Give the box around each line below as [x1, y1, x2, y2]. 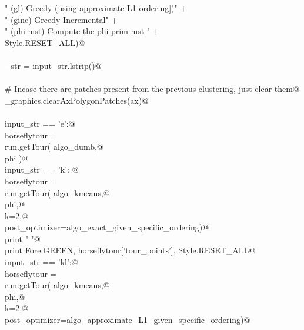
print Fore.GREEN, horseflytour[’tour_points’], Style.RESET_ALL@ [5, 244, 256, 256]
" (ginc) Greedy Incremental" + [5, 13, 118, 25]
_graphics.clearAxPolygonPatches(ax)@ [5, 94, 149, 106]
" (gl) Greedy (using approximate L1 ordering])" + [5, 2, 187, 14]
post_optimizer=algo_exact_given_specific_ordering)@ [5, 221, 209, 233]
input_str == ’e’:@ [5, 117, 75, 129]
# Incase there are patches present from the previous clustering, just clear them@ [5, 82, 299, 95]
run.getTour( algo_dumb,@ [5, 140, 103, 153]
